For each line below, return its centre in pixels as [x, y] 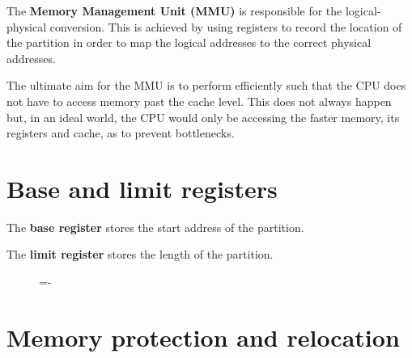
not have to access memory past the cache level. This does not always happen [199, 101]
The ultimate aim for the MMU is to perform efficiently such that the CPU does [206, 85]
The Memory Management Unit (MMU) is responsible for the [174, 11]
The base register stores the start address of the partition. [155, 227]
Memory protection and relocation [203, 337]
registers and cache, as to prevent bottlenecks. [121, 133]
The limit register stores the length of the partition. [140, 254]
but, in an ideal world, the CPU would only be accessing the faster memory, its [203, 117]
